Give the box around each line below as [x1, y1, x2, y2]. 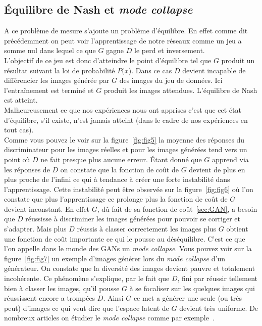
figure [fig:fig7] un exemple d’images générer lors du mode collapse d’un [4, 253, 225, 263]
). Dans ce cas [128, 65, 172, 75]
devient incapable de [182, 65, 246, 75]
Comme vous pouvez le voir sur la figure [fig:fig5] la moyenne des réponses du [4, 134, 245, 145]
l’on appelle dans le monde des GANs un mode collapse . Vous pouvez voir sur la [4, 243, 252, 254]
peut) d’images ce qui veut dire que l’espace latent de [4, 302, 169, 313]
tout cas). [4, 124, 34, 135]
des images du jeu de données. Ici [119, 75, 223, 85]
